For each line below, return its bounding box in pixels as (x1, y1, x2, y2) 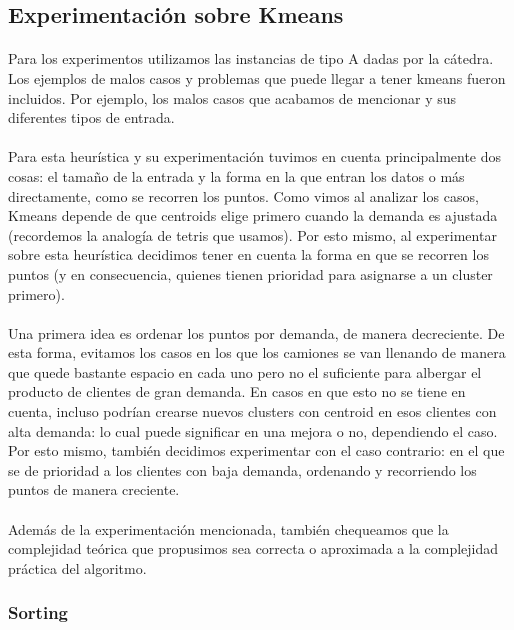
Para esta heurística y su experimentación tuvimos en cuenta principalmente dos (8, 146, 502, 167)
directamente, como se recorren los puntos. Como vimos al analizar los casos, (8, 185, 479, 206)
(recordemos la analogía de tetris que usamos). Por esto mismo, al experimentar (8, 224, 497, 245)
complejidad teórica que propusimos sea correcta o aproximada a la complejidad (8, 538, 499, 559)
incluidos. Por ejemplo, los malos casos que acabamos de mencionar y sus (8, 87, 457, 108)
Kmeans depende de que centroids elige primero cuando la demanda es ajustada (8, 205, 498, 226)
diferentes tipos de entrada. (8, 107, 175, 128)
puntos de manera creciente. (8, 479, 180, 500)
